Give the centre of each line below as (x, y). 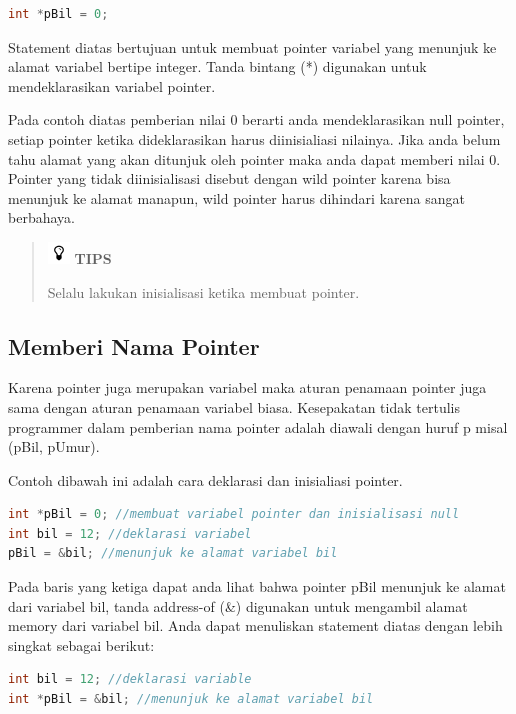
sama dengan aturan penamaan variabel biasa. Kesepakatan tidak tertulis (234, 406)
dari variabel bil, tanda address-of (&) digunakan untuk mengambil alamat (238, 605)
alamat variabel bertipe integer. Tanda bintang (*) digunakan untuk (217, 66)
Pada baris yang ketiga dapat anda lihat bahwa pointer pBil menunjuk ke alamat (257, 586)
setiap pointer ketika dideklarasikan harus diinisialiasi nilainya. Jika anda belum (254, 138)
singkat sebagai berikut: (81, 644)
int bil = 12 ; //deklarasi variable (130, 679)
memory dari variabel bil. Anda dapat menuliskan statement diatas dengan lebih (255, 625)
